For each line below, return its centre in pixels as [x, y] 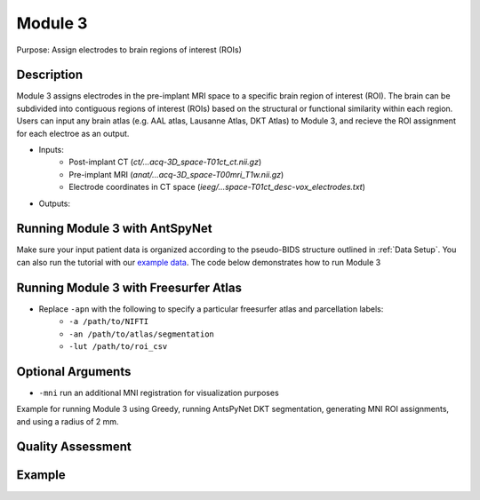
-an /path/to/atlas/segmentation [142, 334]
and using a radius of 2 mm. [68, 421]
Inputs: [51, 150]
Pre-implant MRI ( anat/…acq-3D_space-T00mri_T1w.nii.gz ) [176, 174]
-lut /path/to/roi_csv [118, 346]
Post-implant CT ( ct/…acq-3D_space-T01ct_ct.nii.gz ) [165, 162]
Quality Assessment [74, 447]
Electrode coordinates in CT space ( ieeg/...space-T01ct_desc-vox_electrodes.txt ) [217, 187]
